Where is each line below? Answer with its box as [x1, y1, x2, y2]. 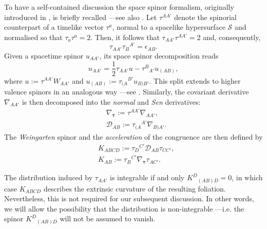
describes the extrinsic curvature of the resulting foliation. [43, 183, 226, 194]
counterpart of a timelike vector [4, 22, 104, 32]
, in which [232, 172, 263, 183]
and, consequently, [203, 31, 261, 42]
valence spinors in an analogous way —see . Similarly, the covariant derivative [4, 86, 249, 97]
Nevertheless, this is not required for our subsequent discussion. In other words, [4, 193, 254, 204]
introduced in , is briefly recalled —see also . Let [4, 11, 157, 22]
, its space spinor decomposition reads [99, 50, 219, 61]
